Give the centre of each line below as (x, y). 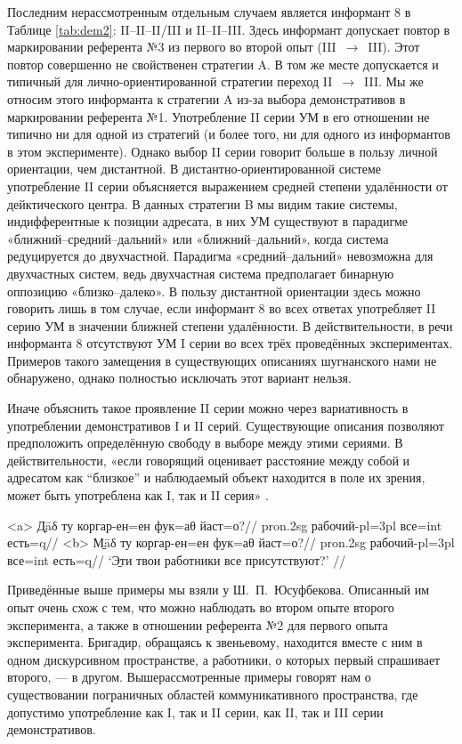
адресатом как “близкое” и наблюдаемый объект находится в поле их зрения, (216, 477)
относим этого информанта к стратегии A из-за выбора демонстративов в (207, 98)
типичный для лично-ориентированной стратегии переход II (170, 81)
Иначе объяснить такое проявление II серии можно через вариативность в (208, 408)
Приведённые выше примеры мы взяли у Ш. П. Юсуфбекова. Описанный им (219, 590)
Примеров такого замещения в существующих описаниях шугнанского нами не (222, 360)
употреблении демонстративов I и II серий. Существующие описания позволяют (226, 425)
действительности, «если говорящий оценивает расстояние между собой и (209, 460)
